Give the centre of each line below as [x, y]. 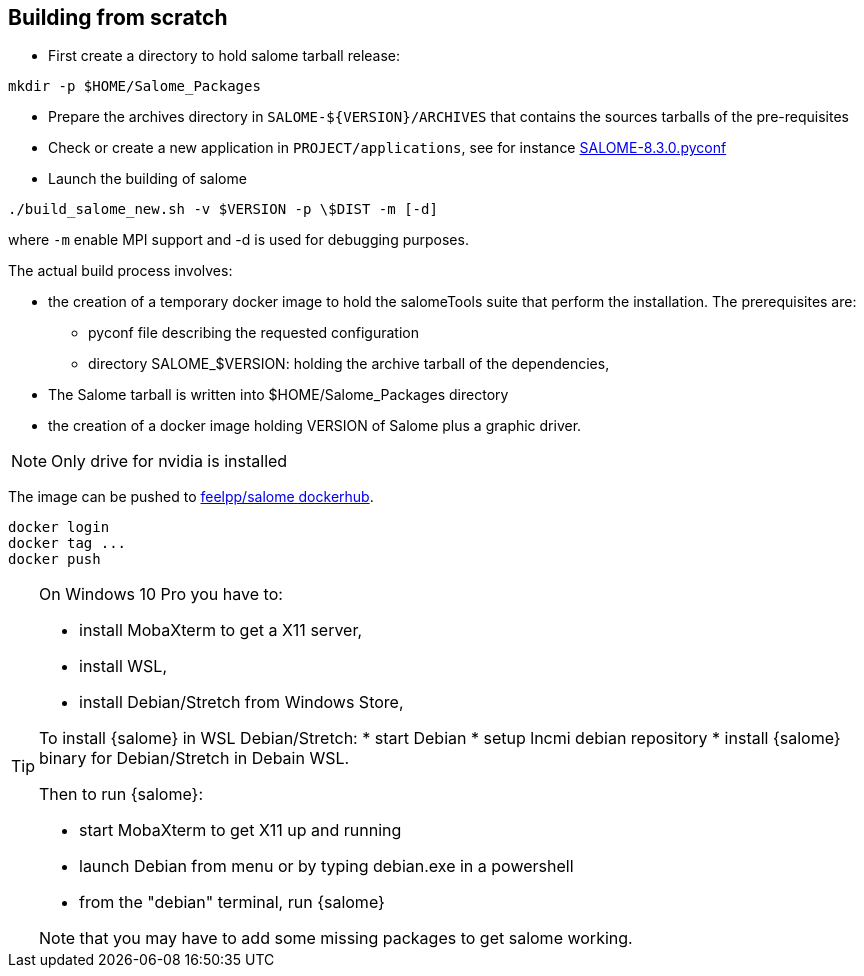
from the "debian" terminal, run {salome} [232, 902]
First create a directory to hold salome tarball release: [224, 56]
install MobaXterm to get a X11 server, [221, 630]
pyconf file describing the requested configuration [253, 333]
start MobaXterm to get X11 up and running [240, 830]
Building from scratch [118, 17]
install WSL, [123, 666]
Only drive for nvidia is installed [169, 461]
